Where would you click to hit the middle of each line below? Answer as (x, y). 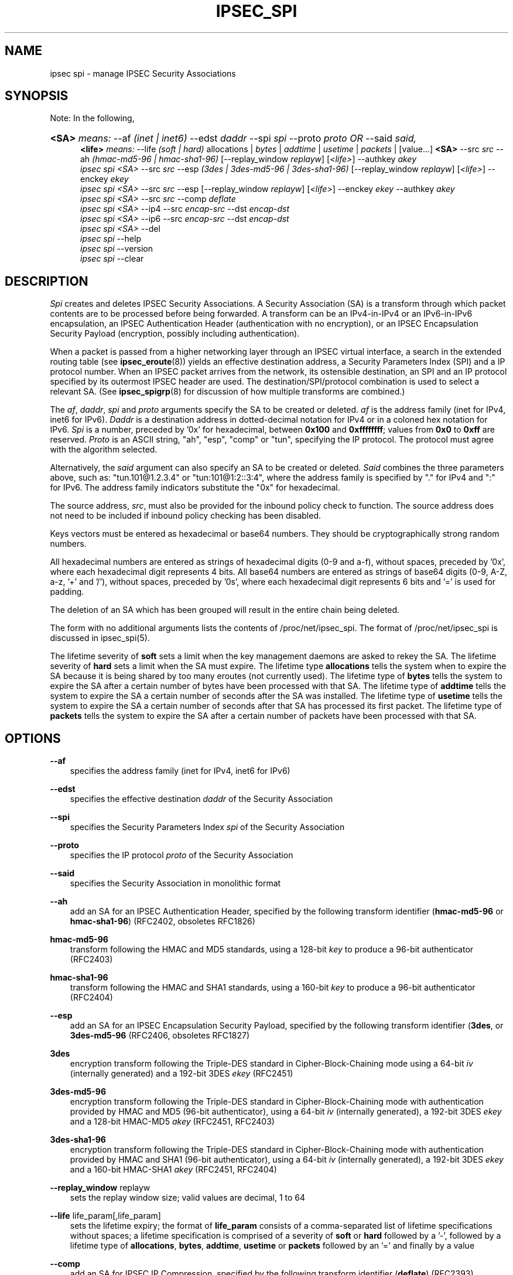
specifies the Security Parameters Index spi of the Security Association (207, 827)
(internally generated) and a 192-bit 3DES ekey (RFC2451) (182, 1074)
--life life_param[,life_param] (105, 1216)
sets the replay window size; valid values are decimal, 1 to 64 (188, 1198)
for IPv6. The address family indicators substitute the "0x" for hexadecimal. (195, 488)
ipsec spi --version (117, 249)
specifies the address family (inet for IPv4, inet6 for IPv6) (180, 771)
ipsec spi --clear (112, 259)
